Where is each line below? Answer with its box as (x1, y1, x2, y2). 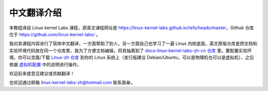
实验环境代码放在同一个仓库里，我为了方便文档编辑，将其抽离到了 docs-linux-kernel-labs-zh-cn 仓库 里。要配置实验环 (9, 47, 252, 53)
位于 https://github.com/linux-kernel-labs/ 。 (9, 31, 101, 37)
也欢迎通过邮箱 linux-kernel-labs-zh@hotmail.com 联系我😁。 (9, 80, 135, 86)
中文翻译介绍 (9, 7, 62, 18)
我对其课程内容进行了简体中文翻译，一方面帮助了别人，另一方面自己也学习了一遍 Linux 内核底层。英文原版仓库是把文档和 (9, 41, 258, 46)
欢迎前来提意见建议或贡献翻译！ (9, 70, 74, 76)
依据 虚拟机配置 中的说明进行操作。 (9, 61, 81, 67)
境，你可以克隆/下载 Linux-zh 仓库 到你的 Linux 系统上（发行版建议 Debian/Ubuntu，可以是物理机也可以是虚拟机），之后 (9, 54, 254, 60)
